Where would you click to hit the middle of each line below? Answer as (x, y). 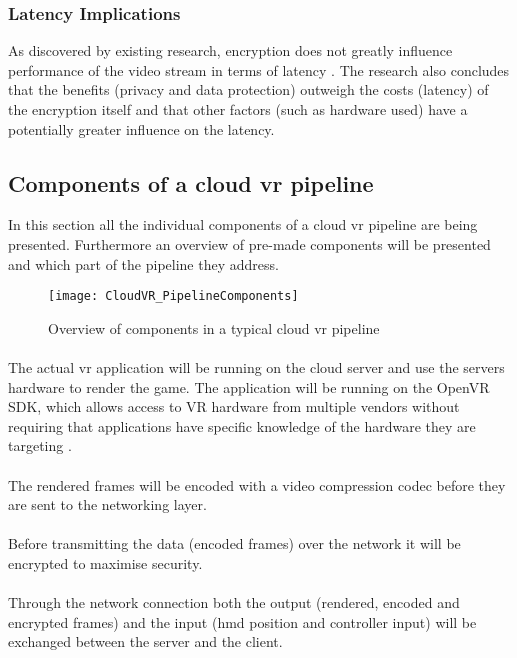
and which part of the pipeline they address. (143, 263)
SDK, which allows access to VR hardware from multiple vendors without (234, 406)
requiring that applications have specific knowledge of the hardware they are (242, 425)
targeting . (40, 445)
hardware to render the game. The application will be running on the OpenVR (249, 386)
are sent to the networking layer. (107, 504)
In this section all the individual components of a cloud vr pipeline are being (243, 224)
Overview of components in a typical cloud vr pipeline (214, 327)
